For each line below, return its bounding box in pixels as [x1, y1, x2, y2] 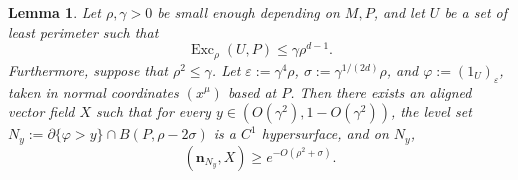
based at [227, 81, 277, 102]
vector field [8, 101, 75, 122]
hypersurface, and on [261, 123, 389, 144]
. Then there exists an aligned [290, 81, 472, 102]
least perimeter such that [8, 21, 159, 42]
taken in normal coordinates [8, 81, 179, 102]
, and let [373, 2, 425, 22]
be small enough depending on [157, 2, 340, 22]
